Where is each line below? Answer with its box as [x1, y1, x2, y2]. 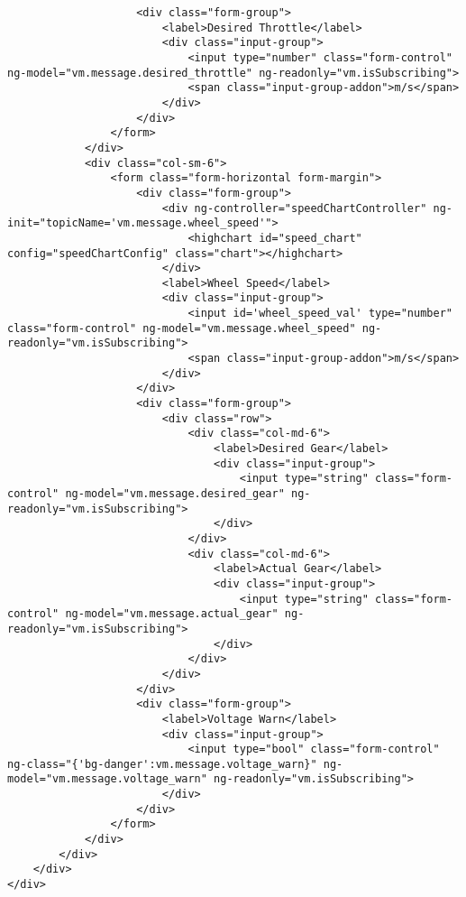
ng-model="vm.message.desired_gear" [65, 487, 285, 500]
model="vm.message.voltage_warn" [7, 772, 207, 786]
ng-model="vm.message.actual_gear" [65, 607, 279, 621]
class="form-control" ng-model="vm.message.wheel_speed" [7, 321, 356, 335]
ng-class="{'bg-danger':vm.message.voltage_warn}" [7, 757, 317, 771]
